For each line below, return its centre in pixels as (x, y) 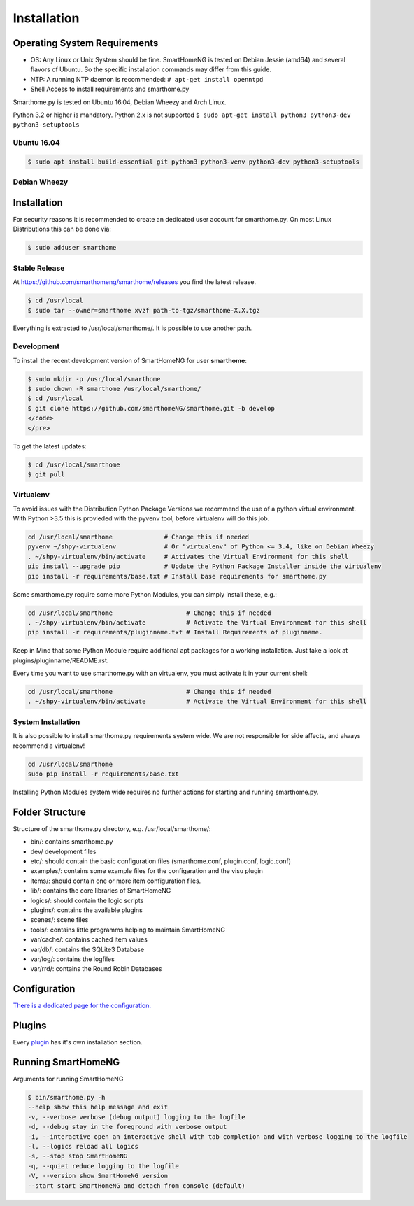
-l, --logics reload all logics (83, 1146)
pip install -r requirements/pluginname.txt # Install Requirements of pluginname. (175, 632)
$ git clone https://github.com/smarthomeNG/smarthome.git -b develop (151, 408)
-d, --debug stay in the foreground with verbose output (127, 1127)
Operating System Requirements (86, 43)
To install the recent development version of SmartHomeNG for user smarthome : (130, 360)
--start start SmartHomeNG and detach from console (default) (136, 1185)
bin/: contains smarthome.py (72, 842)
